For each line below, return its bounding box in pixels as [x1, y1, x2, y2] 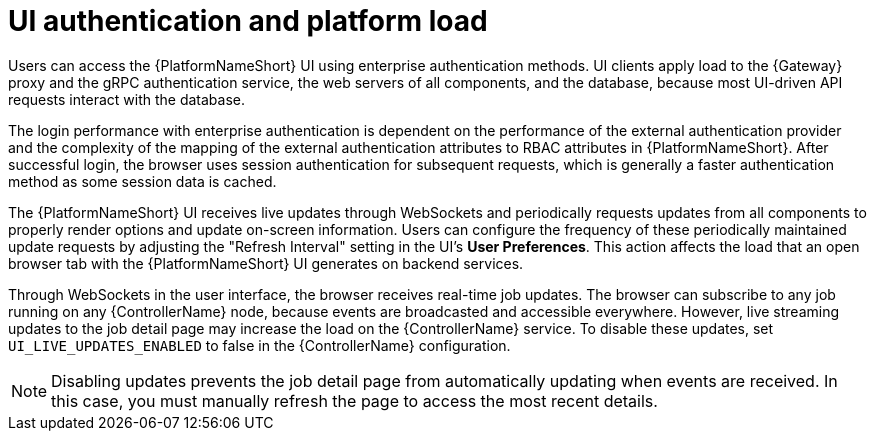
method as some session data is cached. [8, 172, 277, 190]
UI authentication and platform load [8, 4, 488, 38]
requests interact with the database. [8, 90, 245, 108]
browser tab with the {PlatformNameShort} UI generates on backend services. [8, 254, 524, 272]
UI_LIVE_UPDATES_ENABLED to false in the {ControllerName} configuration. [8, 336, 511, 354]
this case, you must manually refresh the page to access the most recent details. [51, 390, 658, 411]
